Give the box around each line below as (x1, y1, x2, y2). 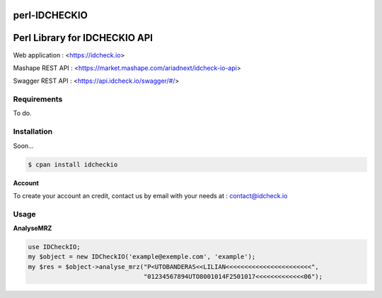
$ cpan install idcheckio (28, 160, 118, 168)
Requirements (13, 94, 63, 104)
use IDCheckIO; (28, 243, 81, 251)
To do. (13, 109, 32, 118)
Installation (13, 127, 53, 137)
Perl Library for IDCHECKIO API (13, 32, 154, 44)
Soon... (13, 142, 35, 150)
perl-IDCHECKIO (13, 9, 88, 21)
